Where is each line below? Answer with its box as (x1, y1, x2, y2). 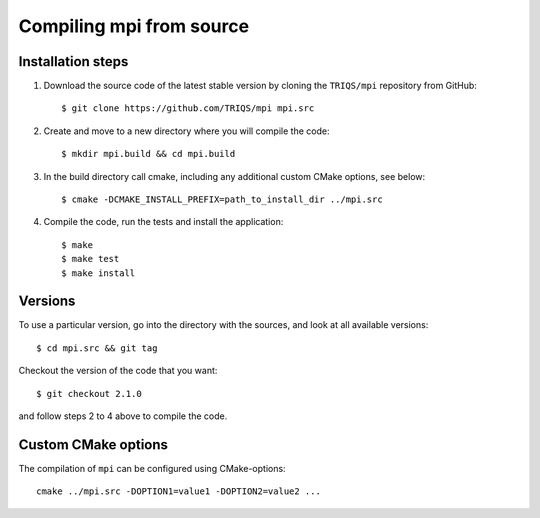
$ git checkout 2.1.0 (36, 388, 142, 399)
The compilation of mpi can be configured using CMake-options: (18, 462, 286, 474)
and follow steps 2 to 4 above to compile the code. (18, 410, 228, 422)
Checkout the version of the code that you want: (18, 365, 218, 377)
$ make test (61, 253, 120, 265)
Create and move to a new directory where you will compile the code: (43, 125, 330, 137)
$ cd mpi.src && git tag (36, 342, 158, 354)
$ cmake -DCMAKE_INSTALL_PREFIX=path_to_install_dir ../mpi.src (61, 194, 384, 205)
